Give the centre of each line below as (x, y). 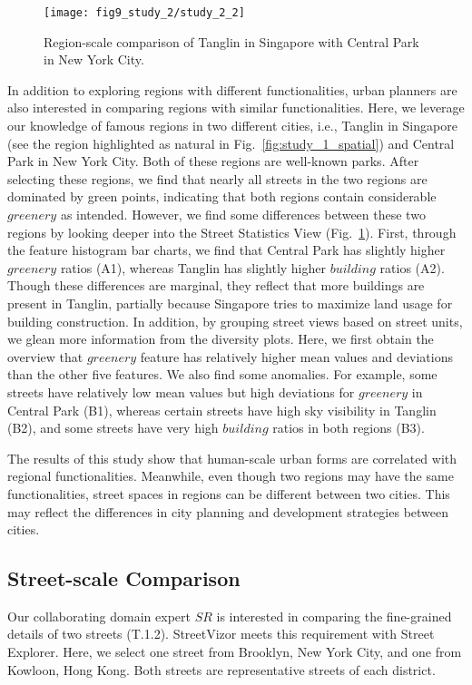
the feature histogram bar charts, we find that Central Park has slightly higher (226, 250)
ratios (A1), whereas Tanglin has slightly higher (193, 267)
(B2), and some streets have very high (113, 428)
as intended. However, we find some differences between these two (243, 214)
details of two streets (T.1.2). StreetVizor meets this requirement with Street (221, 634)
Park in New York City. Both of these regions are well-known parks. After (213, 161)
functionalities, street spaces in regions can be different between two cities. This (229, 493)
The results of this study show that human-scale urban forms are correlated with (232, 458)
